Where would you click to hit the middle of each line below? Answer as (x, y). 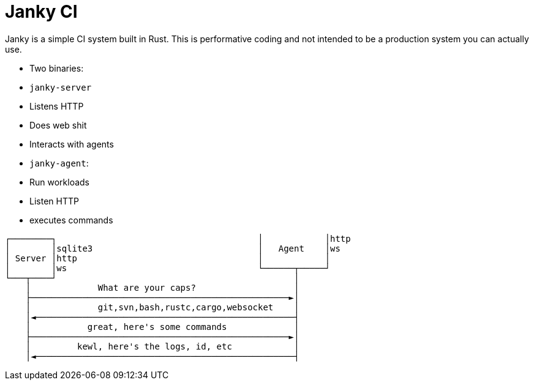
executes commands (71, 220)
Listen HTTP (54, 201)
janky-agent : (59, 163)
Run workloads (60, 182)
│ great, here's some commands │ (162, 327)
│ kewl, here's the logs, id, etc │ (162, 346)
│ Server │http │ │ (168, 258)
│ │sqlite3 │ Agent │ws (173, 248)
